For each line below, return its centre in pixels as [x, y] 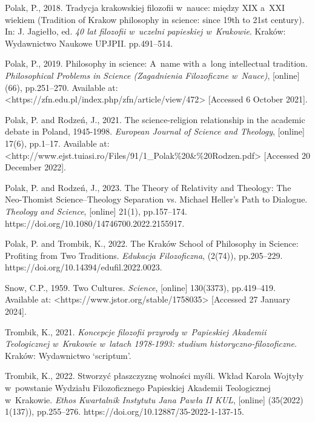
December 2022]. [35, 167]
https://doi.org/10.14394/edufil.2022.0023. [84, 267]
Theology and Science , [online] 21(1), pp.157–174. [96, 211]
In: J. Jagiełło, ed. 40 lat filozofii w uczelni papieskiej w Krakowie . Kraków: [145, 31]
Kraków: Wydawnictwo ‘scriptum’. [68, 355]
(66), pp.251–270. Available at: [61, 87]
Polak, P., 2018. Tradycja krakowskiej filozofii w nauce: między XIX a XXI [145, 7]
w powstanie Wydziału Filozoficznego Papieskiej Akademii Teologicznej [138, 388]
